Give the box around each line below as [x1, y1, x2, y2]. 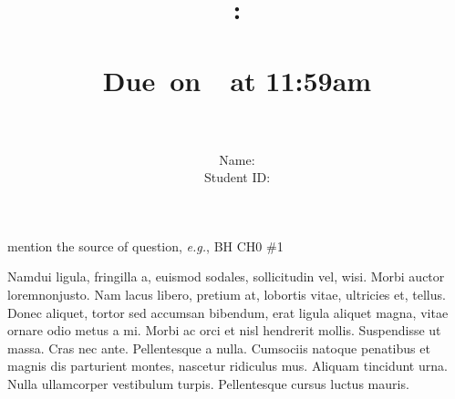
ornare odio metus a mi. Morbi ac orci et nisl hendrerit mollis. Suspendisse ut [7, 321, 441, 340]
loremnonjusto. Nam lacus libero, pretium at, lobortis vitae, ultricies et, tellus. [7, 285, 446, 304]
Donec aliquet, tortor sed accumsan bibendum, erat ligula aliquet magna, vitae [7, 302, 449, 322]
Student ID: [203, 168, 271, 187]
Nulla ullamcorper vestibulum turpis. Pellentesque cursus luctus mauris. [7, 374, 409, 394]
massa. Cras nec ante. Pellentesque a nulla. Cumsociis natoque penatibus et [7, 338, 430, 357]
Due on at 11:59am [102, 61, 372, 98]
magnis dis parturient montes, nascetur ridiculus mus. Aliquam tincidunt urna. [7, 356, 448, 375]
